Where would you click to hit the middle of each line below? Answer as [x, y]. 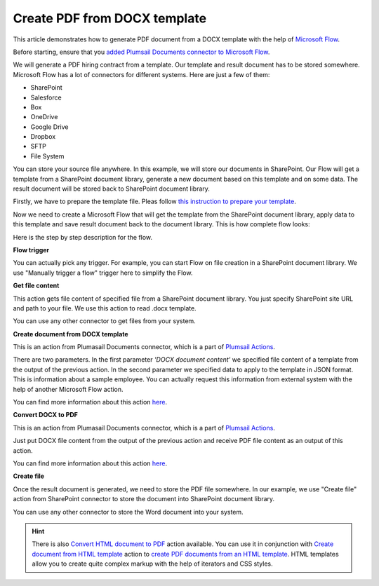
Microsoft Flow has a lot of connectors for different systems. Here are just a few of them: [141, 74]
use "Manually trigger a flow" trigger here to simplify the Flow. [103, 273]
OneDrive [44, 117]
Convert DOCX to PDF [46, 415]
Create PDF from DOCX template [110, 18]
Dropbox [43, 137]
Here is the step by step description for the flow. [83, 237]
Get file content [36, 286]
